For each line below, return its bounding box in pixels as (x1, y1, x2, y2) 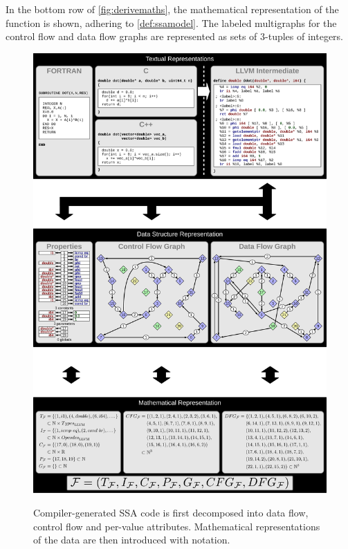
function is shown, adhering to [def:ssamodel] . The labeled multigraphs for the (6, 15, 337, 30)
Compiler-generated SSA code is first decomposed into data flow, (33, 505, 309, 519)
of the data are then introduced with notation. (33, 532, 230, 547)
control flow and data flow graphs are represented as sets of (6, 29, 257, 44)
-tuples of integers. (265, 29, 344, 44)
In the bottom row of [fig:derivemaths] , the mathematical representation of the (6, 2, 339, 16)
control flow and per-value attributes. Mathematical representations (33, 519, 320, 533)
